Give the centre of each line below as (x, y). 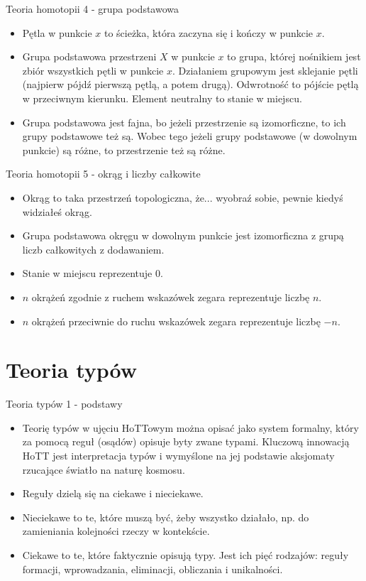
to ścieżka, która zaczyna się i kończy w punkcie (209, 32)
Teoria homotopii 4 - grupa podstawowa (92, 9)
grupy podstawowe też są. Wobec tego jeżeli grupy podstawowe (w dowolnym (190, 136)
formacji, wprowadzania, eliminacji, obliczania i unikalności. (152, 569)
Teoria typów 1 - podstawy (64, 404)
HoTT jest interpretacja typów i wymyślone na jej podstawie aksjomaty (178, 455)
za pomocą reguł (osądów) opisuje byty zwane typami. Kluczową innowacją (186, 441)
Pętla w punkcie (57, 32)
